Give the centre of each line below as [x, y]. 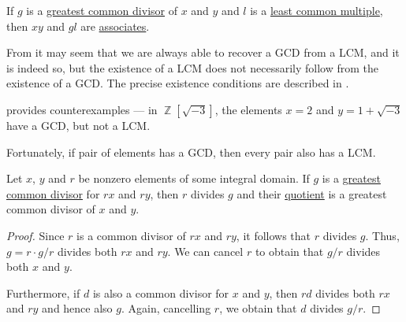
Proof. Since [35, 235]
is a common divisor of [131, 235]
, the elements [248, 109]
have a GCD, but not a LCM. [78, 125]
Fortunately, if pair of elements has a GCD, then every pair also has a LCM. [191, 152]
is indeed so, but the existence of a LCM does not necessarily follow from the [193, 67]
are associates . [115, 26]
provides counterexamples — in [82, 109]
